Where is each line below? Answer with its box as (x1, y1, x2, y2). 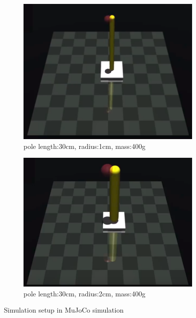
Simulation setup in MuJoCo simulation (4, 305, 124, 315)
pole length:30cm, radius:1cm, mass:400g (24, 141, 146, 151)
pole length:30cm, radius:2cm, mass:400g (24, 288, 146, 298)
